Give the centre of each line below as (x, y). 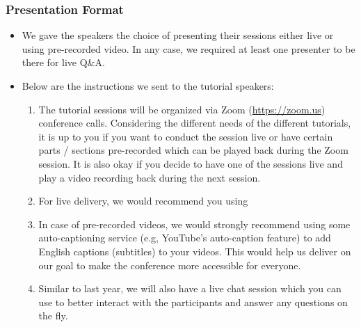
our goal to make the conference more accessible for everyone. (170, 265)
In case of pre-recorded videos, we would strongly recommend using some (194, 224)
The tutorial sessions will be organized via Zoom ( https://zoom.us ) (182, 109)
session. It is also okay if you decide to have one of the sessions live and (191, 163)
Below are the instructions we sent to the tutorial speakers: (148, 86)
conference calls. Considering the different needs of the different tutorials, (195, 123)
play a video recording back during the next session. (150, 177)
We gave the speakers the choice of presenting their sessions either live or (178, 35)
